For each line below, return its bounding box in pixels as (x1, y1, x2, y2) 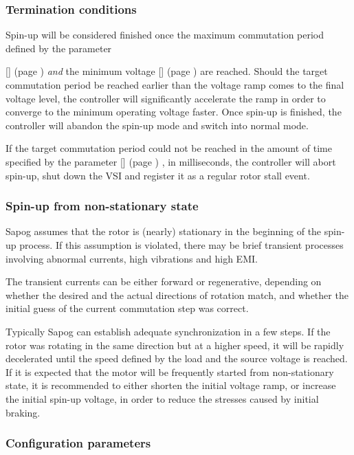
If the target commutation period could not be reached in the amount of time (5, 141, 332, 155)
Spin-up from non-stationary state (5, 197, 199, 214)
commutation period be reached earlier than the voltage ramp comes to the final (5, 78, 344, 91)
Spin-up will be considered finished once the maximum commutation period (5, 27, 324, 42)
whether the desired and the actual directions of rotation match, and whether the (5, 287, 349, 302)
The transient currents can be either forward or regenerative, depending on (5, 274, 322, 289)
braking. (5, 405, 41, 419)
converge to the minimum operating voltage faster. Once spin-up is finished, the (5, 104, 342, 119)
